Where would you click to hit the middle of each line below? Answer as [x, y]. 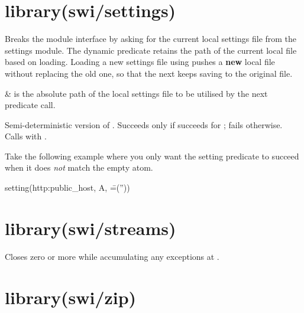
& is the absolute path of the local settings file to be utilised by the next [136, 93]
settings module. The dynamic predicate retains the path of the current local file [151, 50]
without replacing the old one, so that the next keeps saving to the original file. [149, 73]
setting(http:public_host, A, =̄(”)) [67, 188]
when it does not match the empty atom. [79, 167]
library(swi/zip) [71, 297]
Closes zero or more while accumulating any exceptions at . [112, 256]
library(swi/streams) [90, 228]
